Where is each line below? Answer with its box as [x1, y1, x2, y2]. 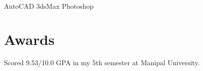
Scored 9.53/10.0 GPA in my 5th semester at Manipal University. [4, 57, 200, 67]
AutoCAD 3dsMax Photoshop [4, 1, 94, 11]
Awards [4, 29, 55, 49]
